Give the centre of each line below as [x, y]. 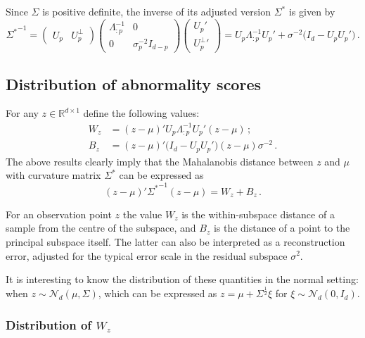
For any [22, 113]
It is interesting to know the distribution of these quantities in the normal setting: [182, 279]
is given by [312, 11]
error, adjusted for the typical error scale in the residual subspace [147, 255]
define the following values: [141, 113]
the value [142, 214]
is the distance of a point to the [282, 228]
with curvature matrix [53, 175]
